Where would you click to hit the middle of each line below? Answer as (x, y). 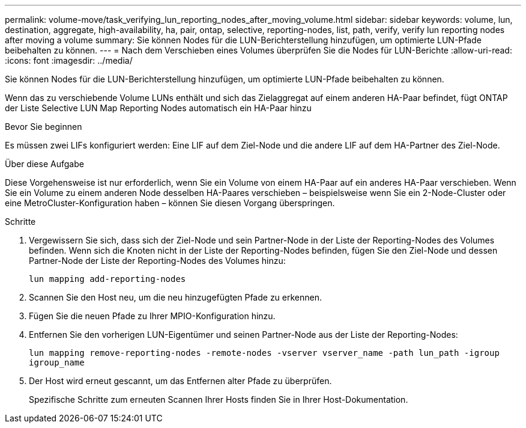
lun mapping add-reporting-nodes (107, 279)
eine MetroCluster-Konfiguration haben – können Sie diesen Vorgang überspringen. (170, 203)
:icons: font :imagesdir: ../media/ (69, 60)
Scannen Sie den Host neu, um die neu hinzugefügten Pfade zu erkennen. (176, 297)
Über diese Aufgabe (44, 164)
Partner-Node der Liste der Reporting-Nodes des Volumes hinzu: (157, 261)
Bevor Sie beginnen (44, 127)
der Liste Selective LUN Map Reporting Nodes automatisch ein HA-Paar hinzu (158, 108)
